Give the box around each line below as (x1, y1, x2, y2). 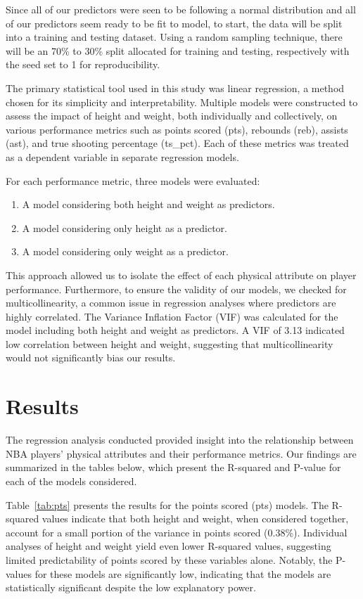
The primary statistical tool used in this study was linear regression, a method (6, 80, 345, 95)
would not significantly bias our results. (6, 350, 176, 365)
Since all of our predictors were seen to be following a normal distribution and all (6, 2, 356, 16)
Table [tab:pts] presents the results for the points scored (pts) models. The (6, 497, 329, 512)
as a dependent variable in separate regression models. (6, 149, 239, 164)
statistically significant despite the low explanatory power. (6, 580, 256, 595)
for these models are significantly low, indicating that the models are (34, 566, 331, 581)
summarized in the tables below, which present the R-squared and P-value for (6, 460, 341, 475)
